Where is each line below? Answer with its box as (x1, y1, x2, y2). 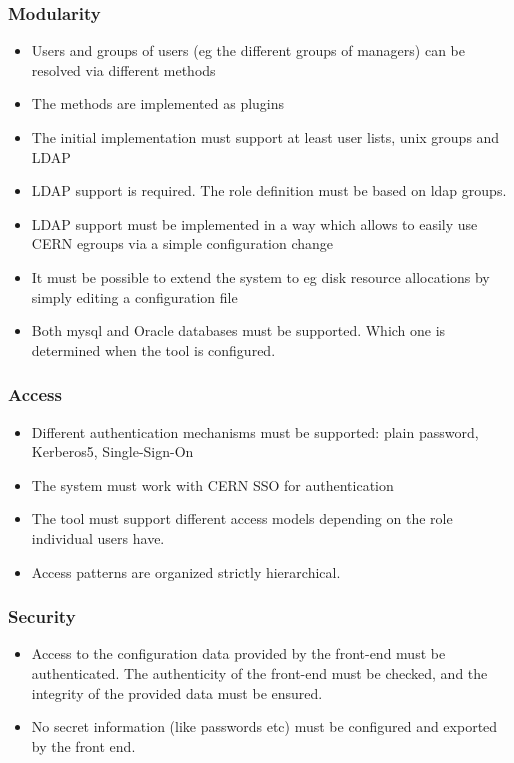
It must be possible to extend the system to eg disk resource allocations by (31, 266, 490, 287)
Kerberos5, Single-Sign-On (31, 441, 194, 462)
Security (8, 604, 76, 629)
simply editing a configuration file (31, 286, 238, 307)
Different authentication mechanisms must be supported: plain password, (31, 421, 479, 442)
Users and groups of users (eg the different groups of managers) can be (31, 40, 465, 61)
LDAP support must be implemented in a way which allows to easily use (31, 213, 478, 234)
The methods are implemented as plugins (31, 93, 285, 114)
